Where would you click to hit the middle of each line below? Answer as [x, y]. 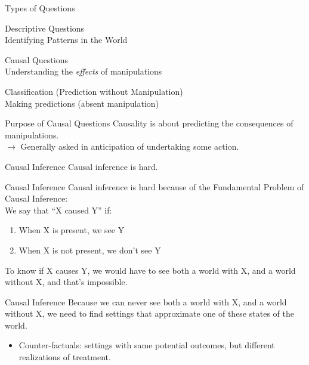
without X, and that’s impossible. [66, 282]
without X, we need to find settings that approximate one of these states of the [149, 313]
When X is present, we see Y [72, 230]
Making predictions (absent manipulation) [82, 103]
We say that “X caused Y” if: [58, 210]
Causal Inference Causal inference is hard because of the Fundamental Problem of [154, 186]
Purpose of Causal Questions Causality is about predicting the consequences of [149, 123]
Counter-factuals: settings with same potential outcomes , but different [147, 345]
